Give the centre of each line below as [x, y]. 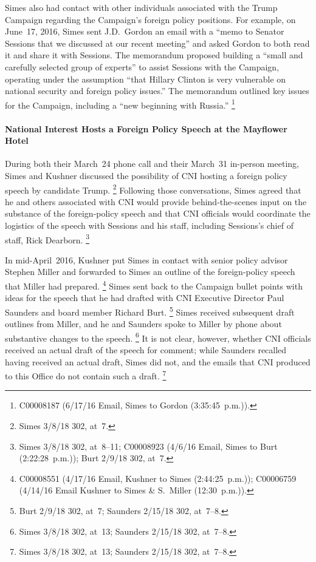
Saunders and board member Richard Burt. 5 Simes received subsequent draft [150, 311]
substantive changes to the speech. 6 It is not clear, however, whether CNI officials [158, 337]
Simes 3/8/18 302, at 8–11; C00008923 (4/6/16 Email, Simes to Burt [148, 446]
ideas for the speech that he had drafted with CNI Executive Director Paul [145, 298]
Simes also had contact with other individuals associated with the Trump [141, 7]
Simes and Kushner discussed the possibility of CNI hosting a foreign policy [146, 175]
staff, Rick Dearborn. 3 [47, 239]
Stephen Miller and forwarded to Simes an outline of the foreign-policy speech [150, 272]
